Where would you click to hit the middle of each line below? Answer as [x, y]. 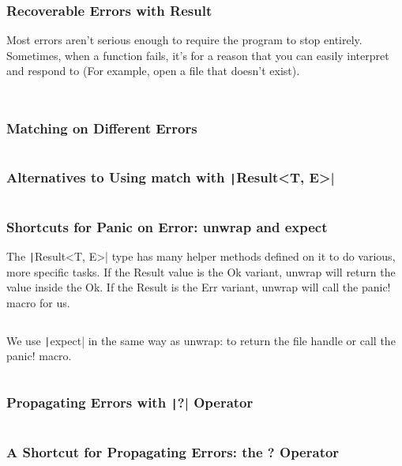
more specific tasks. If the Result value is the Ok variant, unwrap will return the [201, 271]
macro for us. [38, 303]
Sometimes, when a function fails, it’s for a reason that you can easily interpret [198, 55]
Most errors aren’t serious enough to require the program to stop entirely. [184, 40]
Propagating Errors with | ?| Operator [130, 402]
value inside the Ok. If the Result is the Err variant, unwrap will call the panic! [199, 287]
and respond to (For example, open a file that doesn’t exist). [153, 71]
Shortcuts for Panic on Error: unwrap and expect [167, 226]
